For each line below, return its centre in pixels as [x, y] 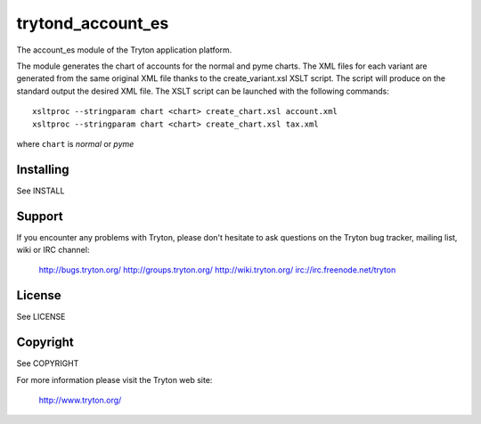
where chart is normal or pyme [75, 143]
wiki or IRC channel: [53, 250]
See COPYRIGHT [48, 363]
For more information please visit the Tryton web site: [114, 379]
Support [40, 216]
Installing [43, 169]
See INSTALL [41, 191]
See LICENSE [41, 317]
